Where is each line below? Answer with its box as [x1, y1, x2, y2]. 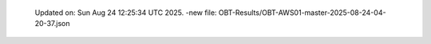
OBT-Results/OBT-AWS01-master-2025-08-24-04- [218, 8, 386, 17]
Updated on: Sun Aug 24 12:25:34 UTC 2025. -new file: [34, 8, 217, 17]
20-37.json [34, 19, 70, 28]
